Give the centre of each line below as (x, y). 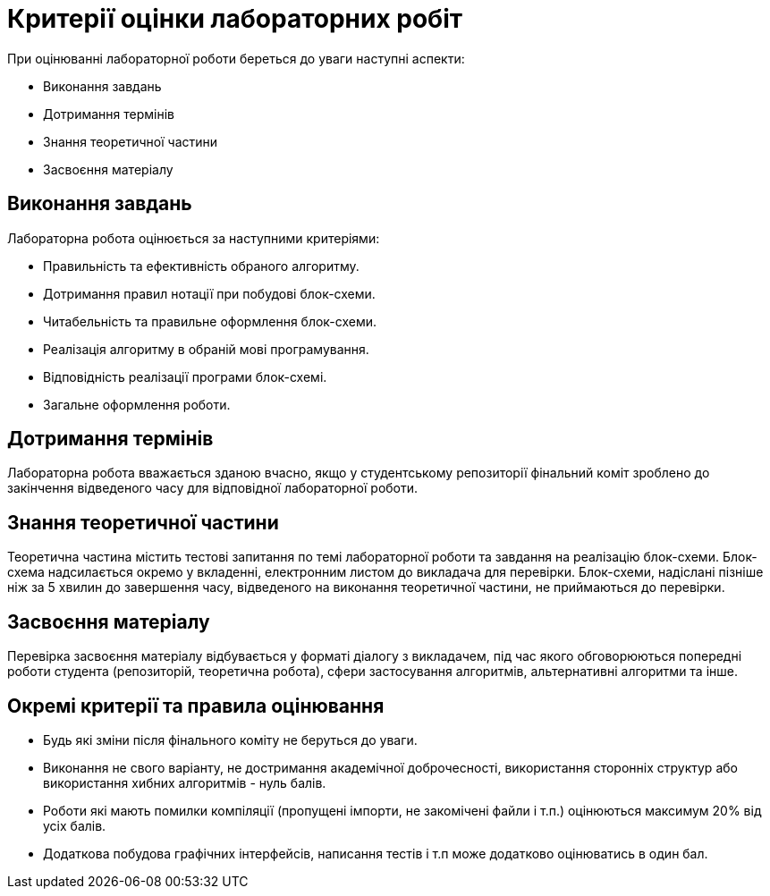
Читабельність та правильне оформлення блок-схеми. (210, 321)
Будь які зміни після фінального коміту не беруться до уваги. (230, 740)
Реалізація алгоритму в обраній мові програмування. (206, 349)
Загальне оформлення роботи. (137, 404)
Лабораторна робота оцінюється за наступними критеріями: (194, 238)
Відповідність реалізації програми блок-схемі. (185, 376)
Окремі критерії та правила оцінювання (196, 706)
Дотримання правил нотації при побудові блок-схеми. (209, 293)
